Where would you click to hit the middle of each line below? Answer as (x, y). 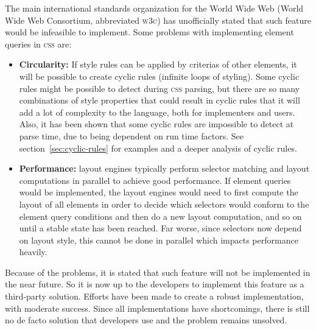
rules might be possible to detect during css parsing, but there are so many (160, 88)
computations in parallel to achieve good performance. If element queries (155, 180)
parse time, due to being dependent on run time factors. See (131, 135)
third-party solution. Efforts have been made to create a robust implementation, (154, 296)
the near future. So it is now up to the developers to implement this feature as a (155, 284)
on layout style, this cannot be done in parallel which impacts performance (159, 240)
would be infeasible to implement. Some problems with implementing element (149, 32)
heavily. (33, 252)
